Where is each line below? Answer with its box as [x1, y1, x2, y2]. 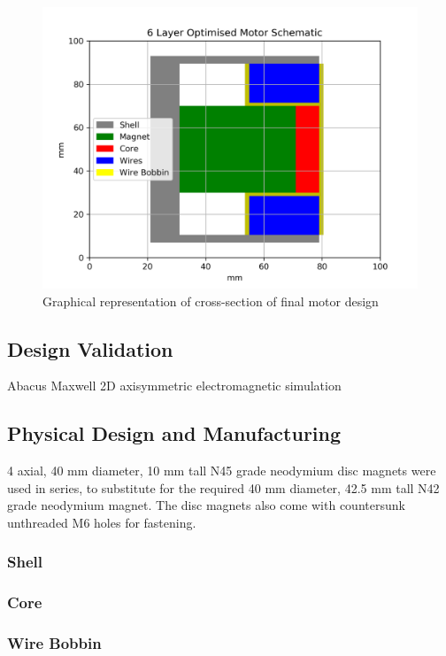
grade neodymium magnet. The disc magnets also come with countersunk [7, 496, 405, 514]
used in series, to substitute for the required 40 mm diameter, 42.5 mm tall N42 [7, 478, 440, 497]
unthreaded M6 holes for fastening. [7, 513, 196, 531]
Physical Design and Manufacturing [7, 420, 342, 447]
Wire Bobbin [7, 632, 102, 654]
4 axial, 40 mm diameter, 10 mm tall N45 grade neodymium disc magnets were [7, 461, 436, 480]
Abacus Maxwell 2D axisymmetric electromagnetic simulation [7, 376, 342, 395]
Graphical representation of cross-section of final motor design [42, 291, 379, 310]
